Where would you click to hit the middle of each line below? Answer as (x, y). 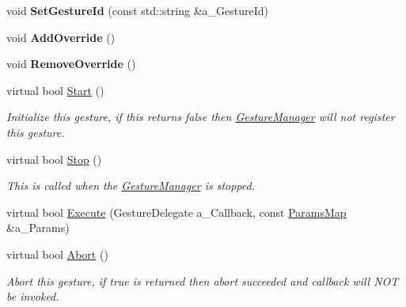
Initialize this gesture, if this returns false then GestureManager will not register (201, 117)
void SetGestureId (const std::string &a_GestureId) (137, 10)
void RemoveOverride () (71, 64)
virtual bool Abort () (57, 254)
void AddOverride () (61, 37)
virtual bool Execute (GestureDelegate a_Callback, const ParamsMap (176, 212)
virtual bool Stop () (54, 159)
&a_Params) (38, 227)
